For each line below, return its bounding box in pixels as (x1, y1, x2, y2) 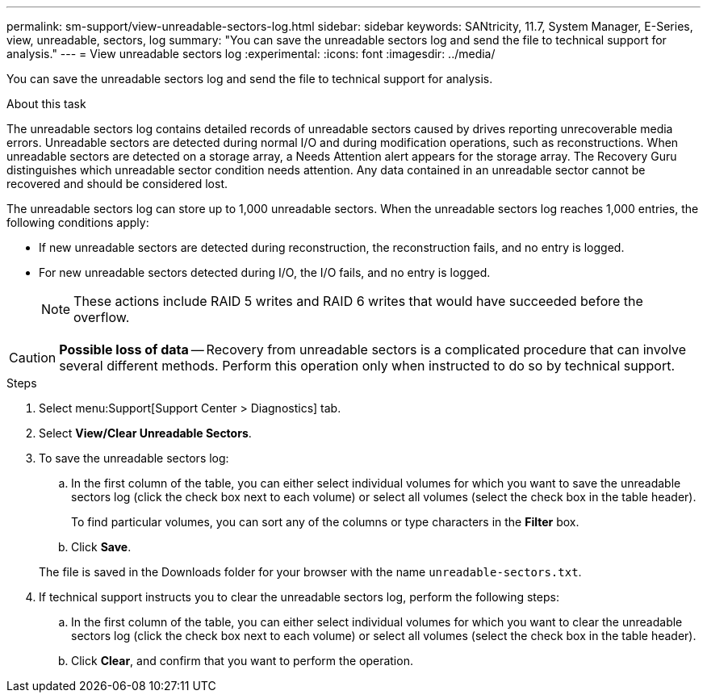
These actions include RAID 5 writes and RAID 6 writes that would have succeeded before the (73, 293, 643, 309)
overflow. (73, 309, 130, 325)
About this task (6, 97, 86, 111)
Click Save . (71, 540, 132, 554)
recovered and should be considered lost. (6, 177, 228, 190)
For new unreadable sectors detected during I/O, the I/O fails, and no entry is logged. (39, 266, 491, 279)
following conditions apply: (6, 216, 149, 229)
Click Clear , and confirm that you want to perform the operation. (71, 654, 413, 668)
